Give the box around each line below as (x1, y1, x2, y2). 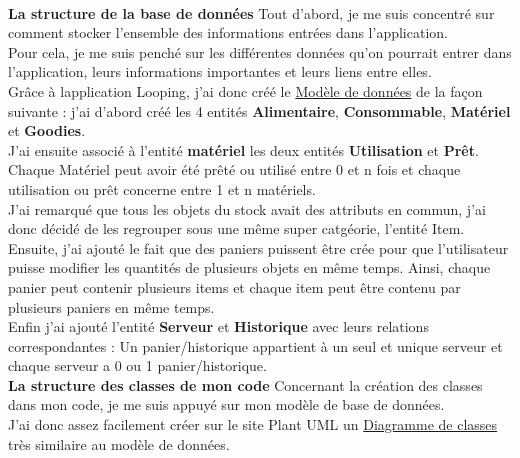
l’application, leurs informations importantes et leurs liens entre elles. (8, 61, 432, 82)
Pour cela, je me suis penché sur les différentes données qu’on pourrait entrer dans (8, 41, 512, 62)
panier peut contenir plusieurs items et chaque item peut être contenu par (8, 276, 461, 297)
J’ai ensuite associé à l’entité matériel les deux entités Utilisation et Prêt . (8, 139, 479, 160)
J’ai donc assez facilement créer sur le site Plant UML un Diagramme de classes (8, 414, 498, 435)
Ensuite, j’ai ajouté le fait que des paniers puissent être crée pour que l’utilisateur (8, 237, 509, 258)
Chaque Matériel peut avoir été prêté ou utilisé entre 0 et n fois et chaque (8, 159, 461, 180)
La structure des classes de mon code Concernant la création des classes (8, 374, 483, 395)
